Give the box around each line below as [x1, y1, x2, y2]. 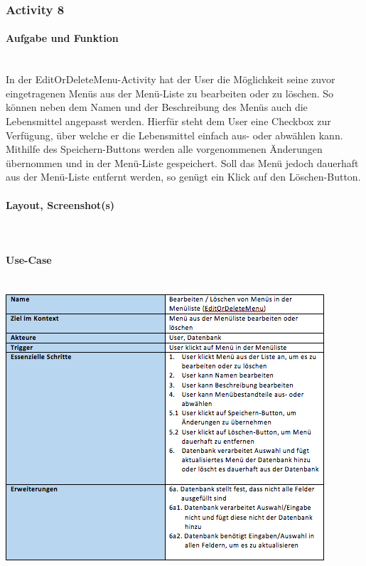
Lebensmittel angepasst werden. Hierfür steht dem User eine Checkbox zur [6, 114, 331, 129]
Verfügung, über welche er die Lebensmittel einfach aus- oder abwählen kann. [6, 127, 343, 142]
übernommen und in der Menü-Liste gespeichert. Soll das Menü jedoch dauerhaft [6, 155, 359, 170]
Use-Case [6, 252, 52, 267]
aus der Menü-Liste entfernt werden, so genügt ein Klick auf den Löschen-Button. [6, 169, 361, 184]
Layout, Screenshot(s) [6, 197, 115, 212]
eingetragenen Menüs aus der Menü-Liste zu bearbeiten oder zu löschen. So [6, 85, 334, 100]
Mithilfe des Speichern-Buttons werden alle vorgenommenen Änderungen [6, 141, 323, 156]
